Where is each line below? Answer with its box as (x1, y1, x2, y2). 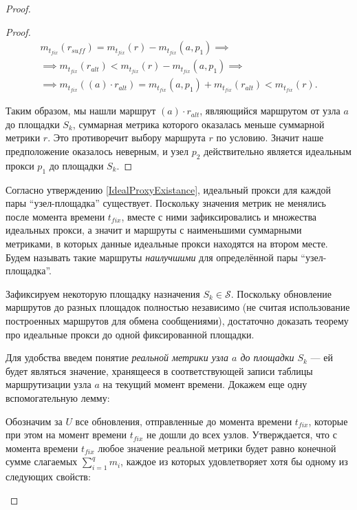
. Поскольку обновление (230, 286, 332, 300)
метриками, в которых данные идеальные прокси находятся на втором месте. (6, 236, 328, 251)
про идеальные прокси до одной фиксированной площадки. (6, 327, 255, 341)
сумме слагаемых (6, 454, 78, 469)
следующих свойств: (6, 469, 91, 484)
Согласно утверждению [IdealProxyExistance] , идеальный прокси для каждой (6, 182, 331, 196)
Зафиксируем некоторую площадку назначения (6, 286, 200, 300)
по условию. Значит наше (216, 130, 324, 145)
